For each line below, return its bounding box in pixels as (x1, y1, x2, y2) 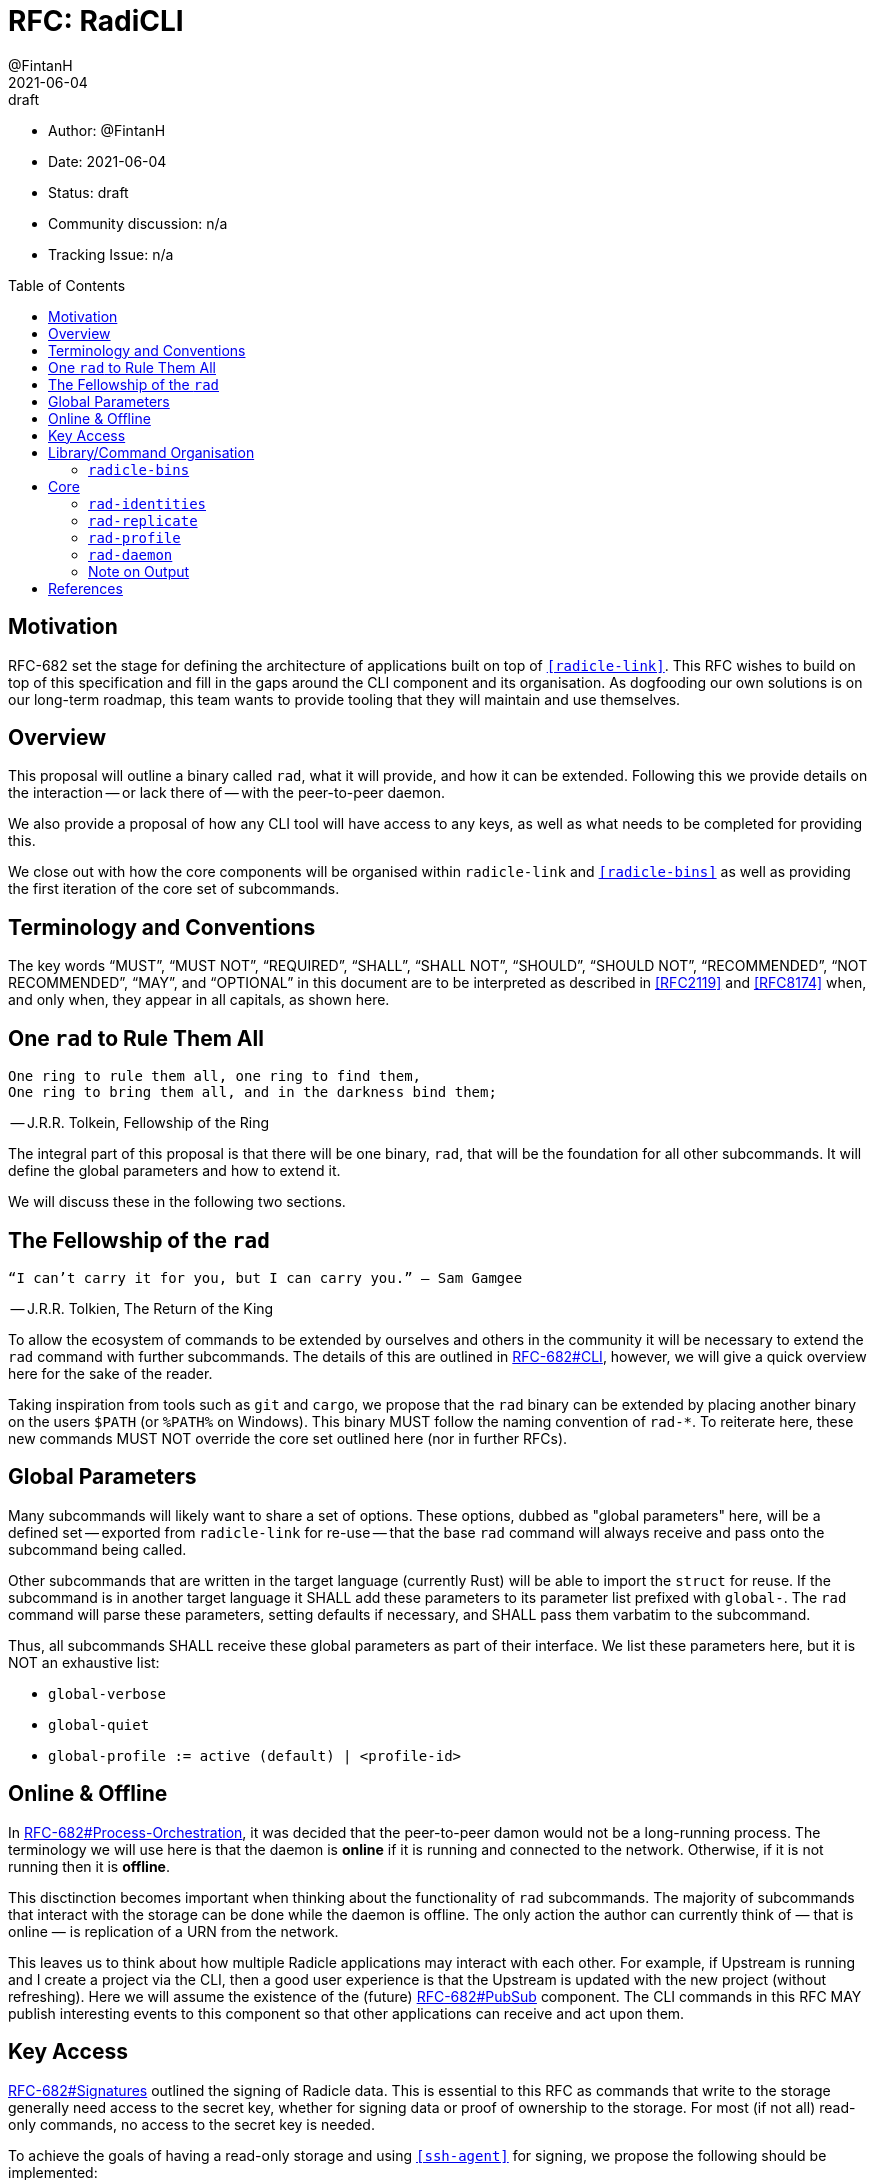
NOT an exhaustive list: (8, 1653, 160, 1671)
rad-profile (88, 529, 181, 546)
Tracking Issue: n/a (48, 245, 174, 263)
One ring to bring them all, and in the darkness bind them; (8, 1084, 497, 1101)
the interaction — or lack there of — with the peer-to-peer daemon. (8, 784, 445, 802)
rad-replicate (88, 512, 198, 529)
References (48, 579, 123, 597)
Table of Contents (8, 276, 126, 294)
